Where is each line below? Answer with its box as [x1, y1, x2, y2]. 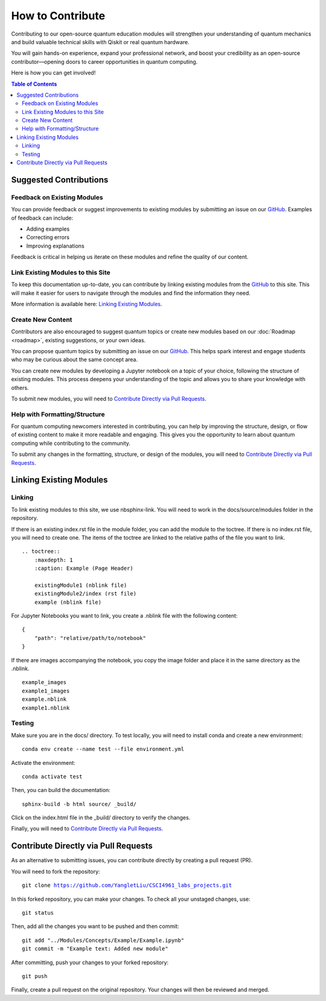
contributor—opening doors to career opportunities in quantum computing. [11, 58, 198, 65]
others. [11, 384, 30, 391]
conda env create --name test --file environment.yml [22, 746, 184, 753]
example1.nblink [22, 704, 70, 711]
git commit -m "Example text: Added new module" [22, 945, 168, 952]
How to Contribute [11, 9, 106, 22]
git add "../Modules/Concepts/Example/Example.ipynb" [22, 936, 184, 944]
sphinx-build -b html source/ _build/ [22, 801, 137, 807]
